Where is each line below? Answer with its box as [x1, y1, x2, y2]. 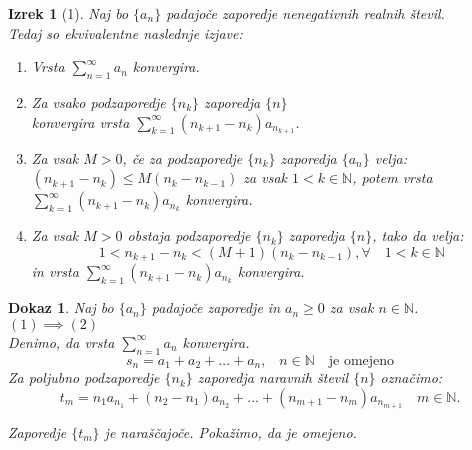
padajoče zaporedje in [151, 297, 280, 318]
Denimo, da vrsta [8, 331, 115, 352]
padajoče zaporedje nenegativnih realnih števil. [166, 3, 445, 23]
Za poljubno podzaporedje [8, 367, 160, 388]
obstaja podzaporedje [127, 225, 251, 246]
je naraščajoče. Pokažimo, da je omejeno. [104, 421, 357, 442]
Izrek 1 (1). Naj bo [8, 3, 129, 23]
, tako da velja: [372, 225, 464, 246]
